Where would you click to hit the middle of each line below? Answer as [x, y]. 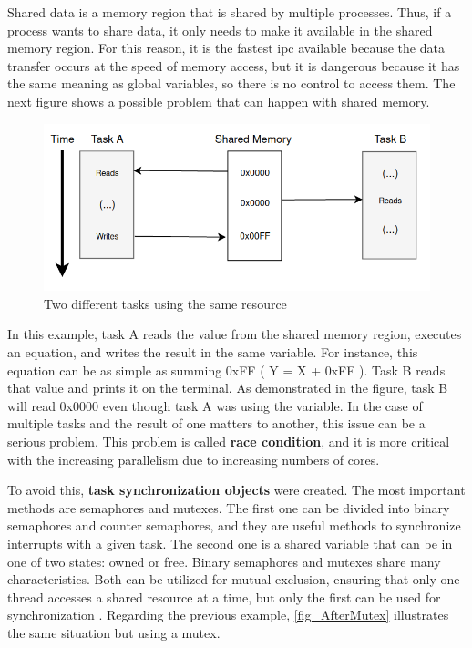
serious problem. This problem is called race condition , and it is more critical [229, 441]
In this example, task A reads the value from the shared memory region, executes [235, 334]
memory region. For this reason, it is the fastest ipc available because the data [226, 48]
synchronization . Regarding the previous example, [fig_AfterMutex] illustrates [228, 615]
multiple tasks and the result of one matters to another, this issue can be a [216, 423]
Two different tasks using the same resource [165, 303]
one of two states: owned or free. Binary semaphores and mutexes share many [224, 561]
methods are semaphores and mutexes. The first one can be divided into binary [229, 507]
